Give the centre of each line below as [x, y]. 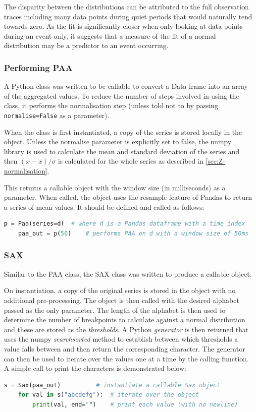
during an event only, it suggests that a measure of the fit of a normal [110, 35]
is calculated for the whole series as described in [131, 161]
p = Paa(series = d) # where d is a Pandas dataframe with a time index [125, 224]
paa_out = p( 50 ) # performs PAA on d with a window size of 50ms [133, 233]
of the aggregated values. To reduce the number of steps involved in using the [122, 95]
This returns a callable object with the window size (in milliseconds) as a [115, 187]
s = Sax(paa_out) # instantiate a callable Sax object [112, 385]
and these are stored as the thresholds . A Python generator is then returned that [126, 329]
